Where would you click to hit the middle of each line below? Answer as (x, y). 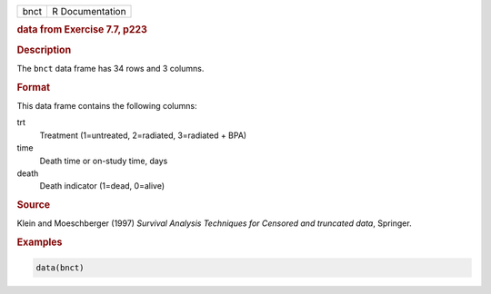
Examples (40, 242)
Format (33, 87)
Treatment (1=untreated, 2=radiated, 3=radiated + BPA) (143, 135)
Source (34, 205)
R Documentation (89, 11)
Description (44, 50)
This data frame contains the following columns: (107, 105)
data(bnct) (60, 267)
